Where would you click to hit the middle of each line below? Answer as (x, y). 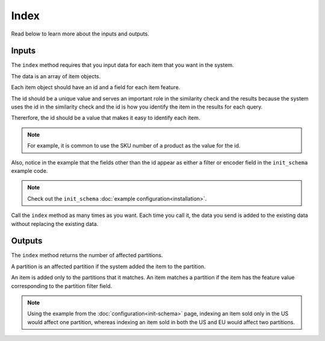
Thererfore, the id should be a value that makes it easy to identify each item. (106, 118)
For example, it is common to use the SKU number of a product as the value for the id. (134, 146)
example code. (29, 170)
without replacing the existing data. (55, 224)
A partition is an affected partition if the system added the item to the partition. (108, 266)
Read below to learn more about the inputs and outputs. (80, 34)
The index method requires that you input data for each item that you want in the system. (122, 65)
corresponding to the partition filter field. (62, 286)
